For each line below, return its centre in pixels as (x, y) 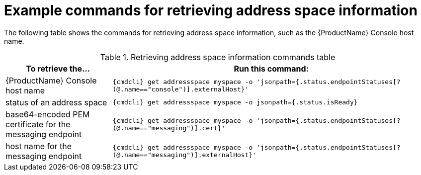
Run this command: (271, 68)
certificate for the (38, 124)
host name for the (39, 146)
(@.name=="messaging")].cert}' (169, 128)
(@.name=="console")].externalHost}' (181, 89)
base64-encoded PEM (48, 114)
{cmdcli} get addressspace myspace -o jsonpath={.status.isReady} (235, 102)
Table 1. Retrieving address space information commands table (218, 57)
